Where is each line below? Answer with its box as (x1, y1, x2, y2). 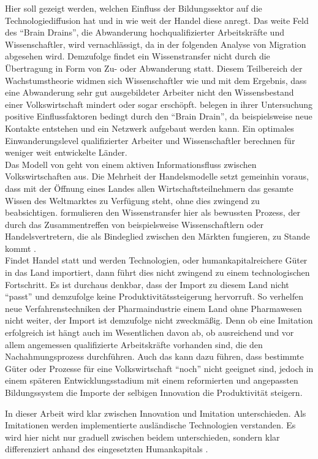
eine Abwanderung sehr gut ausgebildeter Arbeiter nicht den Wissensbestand (5, 86, 294, 99)
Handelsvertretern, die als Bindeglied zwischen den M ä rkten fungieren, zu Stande (5, 230, 310, 243)
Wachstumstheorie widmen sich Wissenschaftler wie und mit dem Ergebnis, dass (5, 74, 307, 86)
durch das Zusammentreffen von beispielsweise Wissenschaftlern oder (5, 218, 263, 230)
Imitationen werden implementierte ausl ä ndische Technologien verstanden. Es (5, 419, 296, 431)
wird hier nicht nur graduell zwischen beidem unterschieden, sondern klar (5, 430, 280, 443)
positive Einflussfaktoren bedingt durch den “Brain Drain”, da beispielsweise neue (5, 110, 312, 123)
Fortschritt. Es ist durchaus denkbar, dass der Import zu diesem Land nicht (5, 278, 289, 290)
